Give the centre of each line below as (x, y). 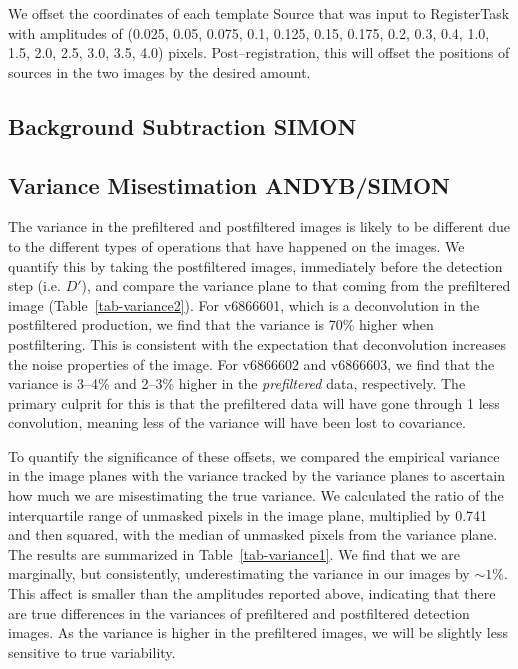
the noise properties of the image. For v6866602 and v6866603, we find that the (251, 363)
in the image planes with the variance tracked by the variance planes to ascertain (256, 475)
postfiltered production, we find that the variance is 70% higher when (221, 324)
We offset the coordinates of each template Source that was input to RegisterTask (259, 13)
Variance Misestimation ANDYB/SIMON (229, 184)
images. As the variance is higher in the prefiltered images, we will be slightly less (258, 632)
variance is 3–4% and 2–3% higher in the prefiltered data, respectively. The (237, 383)
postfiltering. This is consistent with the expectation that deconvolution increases (257, 343)
